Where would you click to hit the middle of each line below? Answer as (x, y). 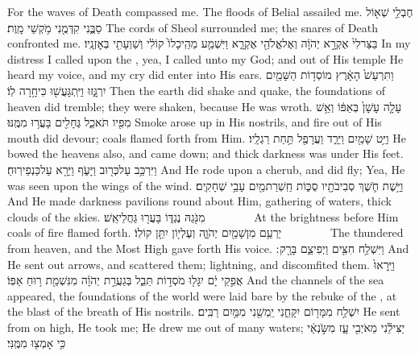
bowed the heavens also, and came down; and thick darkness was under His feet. (205, 153)
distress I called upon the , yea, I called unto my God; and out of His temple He (205, 58)
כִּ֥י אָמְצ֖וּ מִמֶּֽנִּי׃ (37, 343)
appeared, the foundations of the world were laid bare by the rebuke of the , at (202, 295)
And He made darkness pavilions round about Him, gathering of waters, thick (199, 201)
